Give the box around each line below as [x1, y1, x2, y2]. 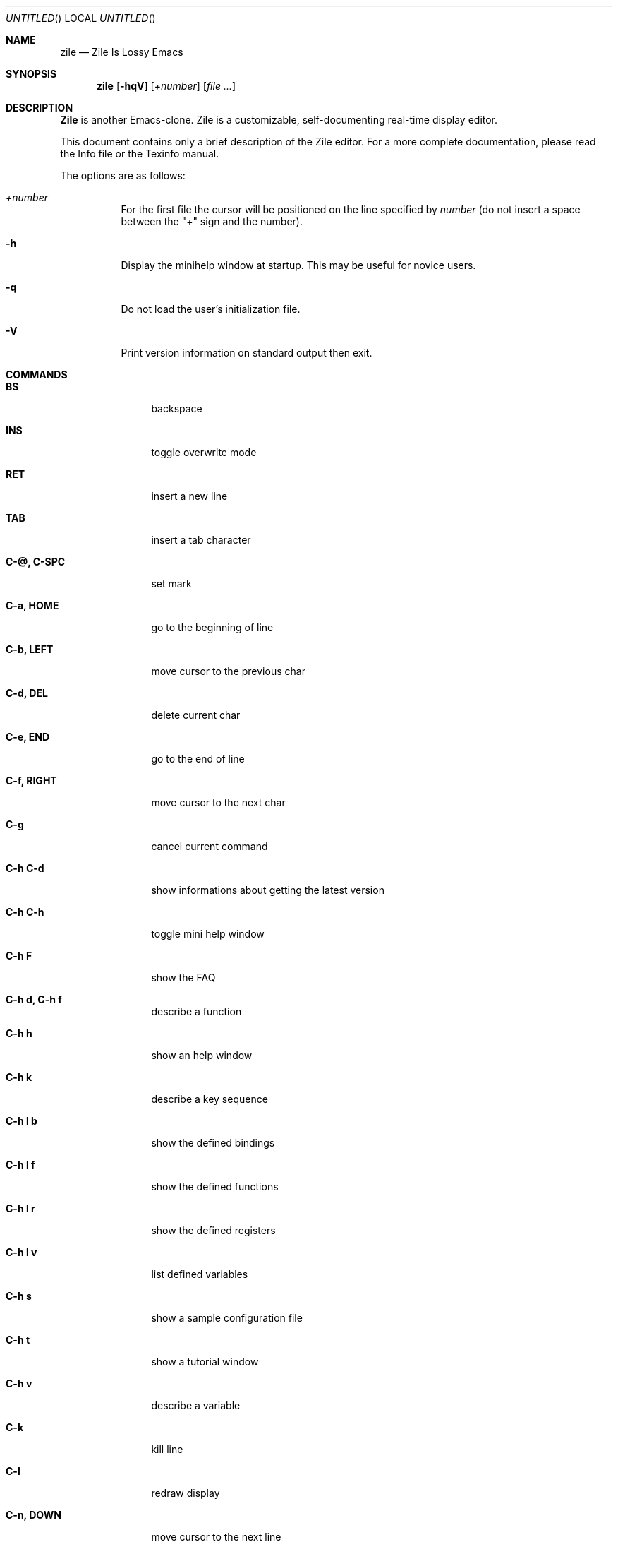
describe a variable [151, 1399, 241, 1411]
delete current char [151, 709, 241, 721]
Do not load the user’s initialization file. [121, 303, 301, 315]
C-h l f [6, 1159, 35, 1171]
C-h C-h [6, 906, 44, 918]
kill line [151, 1443, 183, 1455]
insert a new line [151, 490, 228, 502]
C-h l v [6, 1246, 37, 1258]
